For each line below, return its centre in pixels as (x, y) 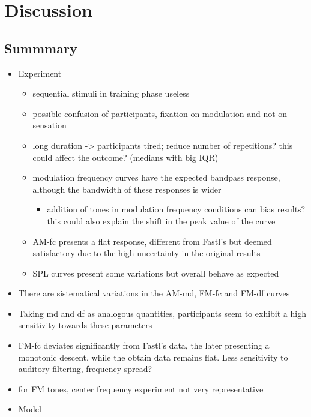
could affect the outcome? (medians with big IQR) (125, 157)
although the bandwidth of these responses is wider (127, 189)
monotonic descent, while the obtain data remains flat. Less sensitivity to (153, 357)
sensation (50, 125)
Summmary (41, 48)
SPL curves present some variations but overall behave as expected (156, 273)
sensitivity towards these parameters (85, 325)
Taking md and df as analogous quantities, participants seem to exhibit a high (162, 313)
